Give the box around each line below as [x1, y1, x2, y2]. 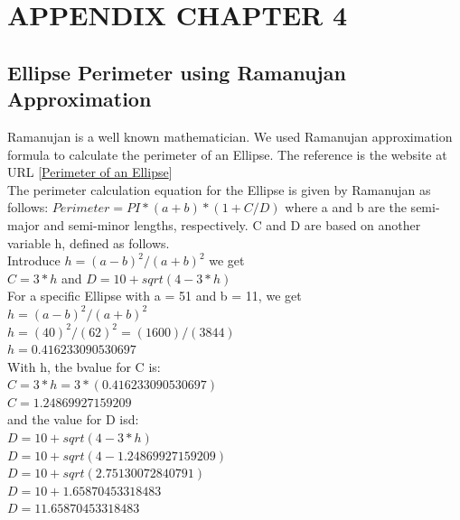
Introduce [7, 251, 61, 270]
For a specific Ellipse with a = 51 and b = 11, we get [7, 286, 302, 305]
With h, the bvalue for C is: [7, 357, 161, 376]
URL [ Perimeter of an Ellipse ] [7, 162, 173, 181]
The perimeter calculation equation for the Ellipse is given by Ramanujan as [7, 180, 431, 199]
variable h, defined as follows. [7, 233, 170, 252]
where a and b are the [285, 198, 407, 217]
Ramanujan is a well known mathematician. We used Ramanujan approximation [7, 126, 453, 145]
